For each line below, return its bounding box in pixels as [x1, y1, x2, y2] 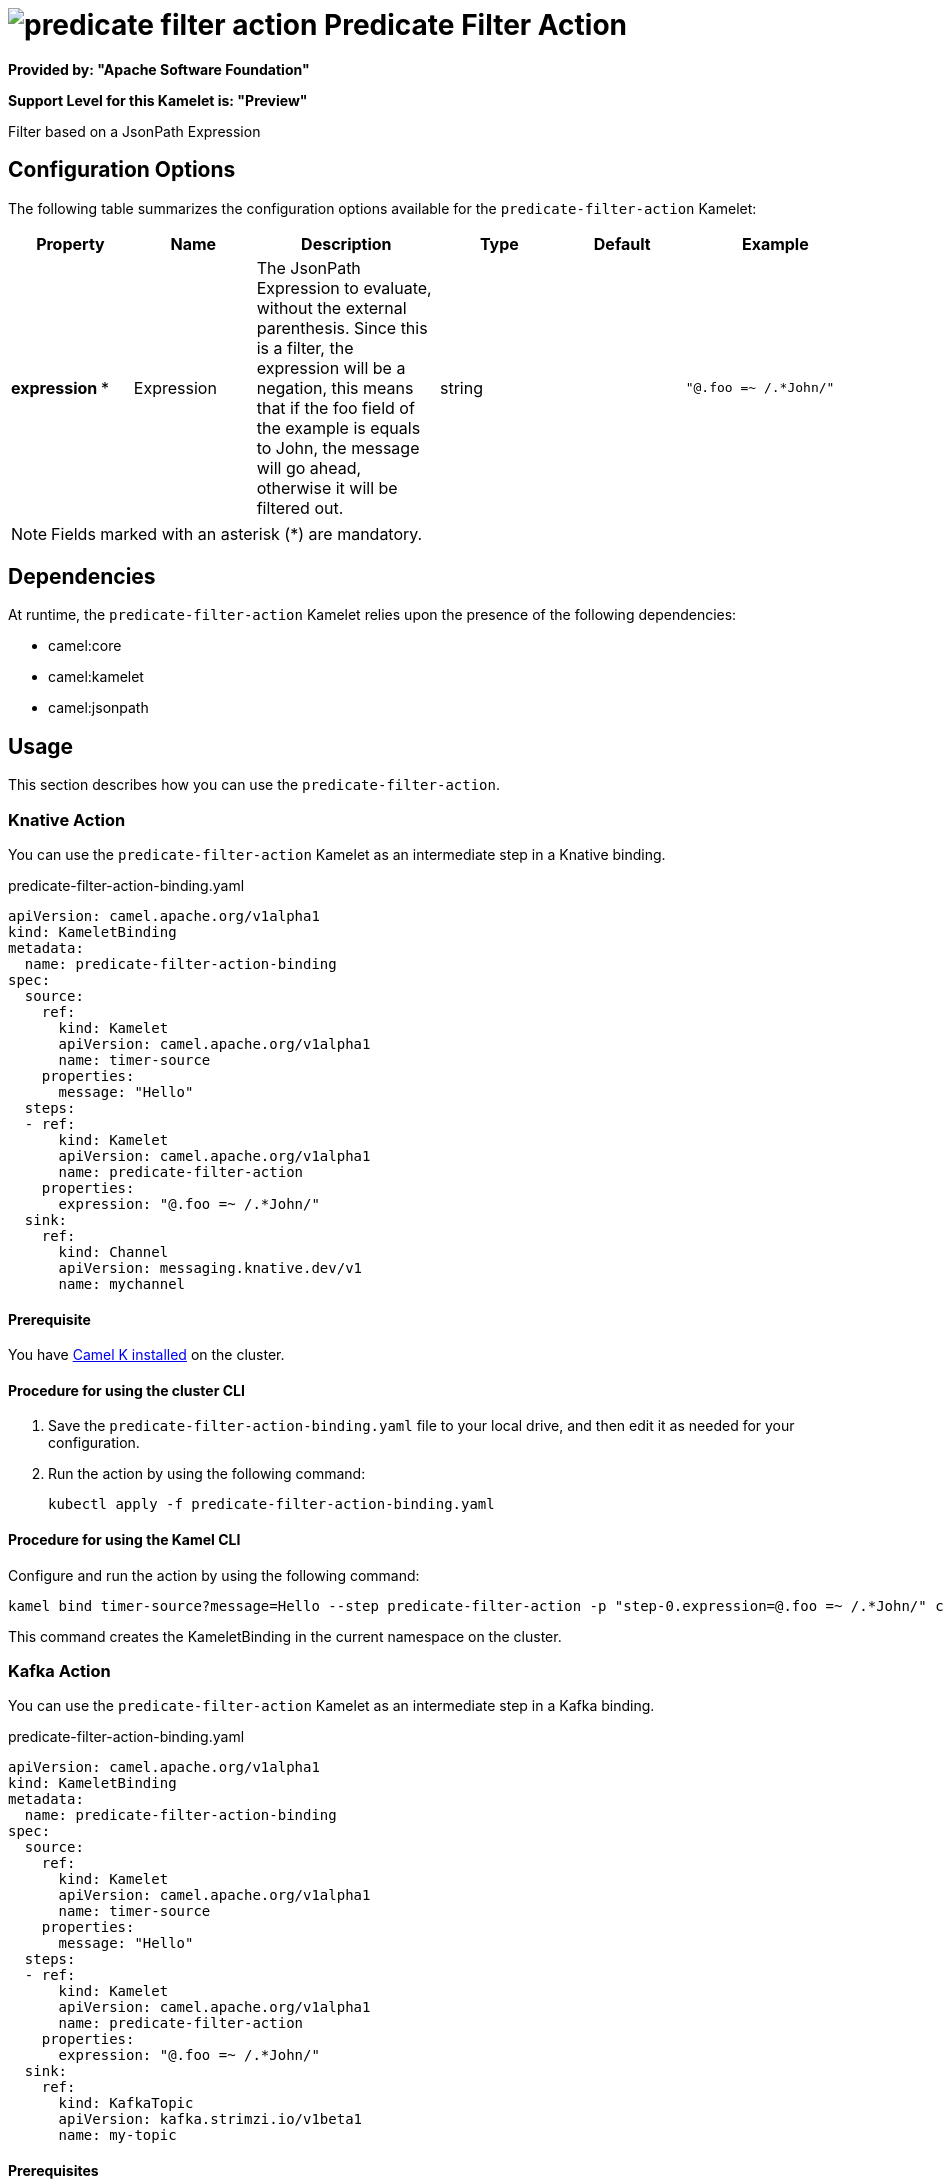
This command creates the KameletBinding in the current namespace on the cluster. [8, 1627, 562, 1645]
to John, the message [256, 437, 420, 458]
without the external [256, 297, 407, 318]
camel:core [48, 637, 122, 655]
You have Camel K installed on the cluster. [8, 1346, 285, 1364]
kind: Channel [58, 1244, 169, 1261]
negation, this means [256, 377, 414, 398]
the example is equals [256, 417, 421, 438]
